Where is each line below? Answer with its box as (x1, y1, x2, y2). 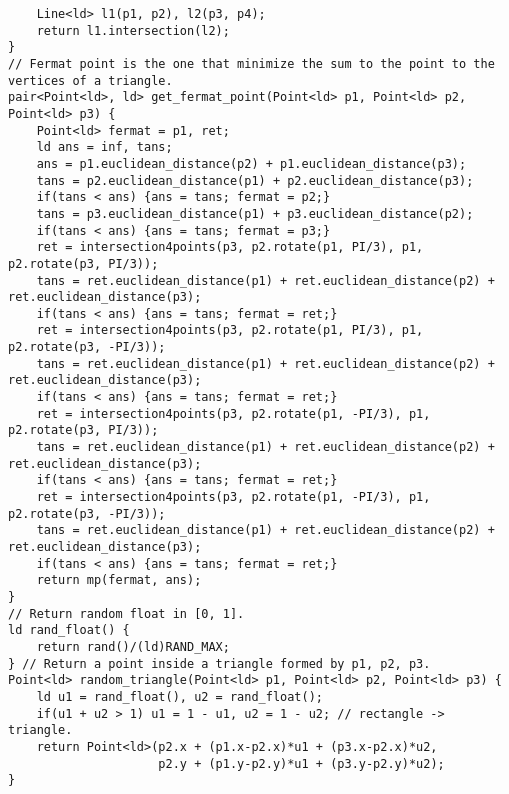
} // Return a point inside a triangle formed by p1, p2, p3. (8, 656, 431, 671)
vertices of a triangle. (8, 73, 173, 88)
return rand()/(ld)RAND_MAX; (36, 639, 230, 654)
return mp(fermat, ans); (36, 573, 202, 588)
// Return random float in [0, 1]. (8, 606, 245, 621)
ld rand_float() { (8, 623, 130, 638)
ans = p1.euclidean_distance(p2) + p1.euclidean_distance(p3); (36, 156, 467, 171)
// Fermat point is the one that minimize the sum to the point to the (8, 56, 495, 71)
